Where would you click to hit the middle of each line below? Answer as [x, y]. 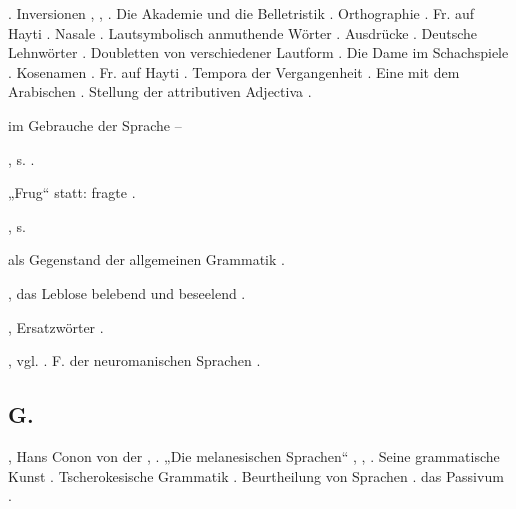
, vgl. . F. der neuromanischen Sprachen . [134, 360]
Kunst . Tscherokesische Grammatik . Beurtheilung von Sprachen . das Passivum [256, 475]
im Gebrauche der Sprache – [95, 124]
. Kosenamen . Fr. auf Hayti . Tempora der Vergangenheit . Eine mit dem [234, 71]
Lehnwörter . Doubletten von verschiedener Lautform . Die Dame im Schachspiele [258, 52]
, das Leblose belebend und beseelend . [127, 292]
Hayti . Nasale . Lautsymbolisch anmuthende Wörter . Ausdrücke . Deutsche [243, 32]
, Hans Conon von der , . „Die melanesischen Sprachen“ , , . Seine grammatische [254, 455]
